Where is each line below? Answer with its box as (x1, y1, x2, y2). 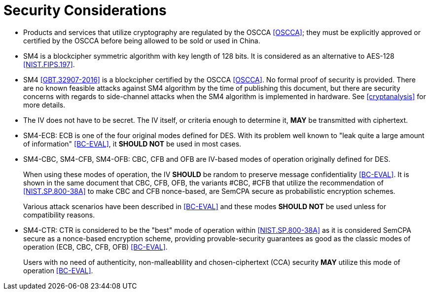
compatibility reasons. (23, 210, 95, 219)
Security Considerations (3, 2, 167, 19)
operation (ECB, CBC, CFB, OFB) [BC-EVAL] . (23, 242, 168, 251)
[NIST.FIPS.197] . (23, 60, 75, 69)
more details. (23, 100, 66, 109)
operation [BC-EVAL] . (23, 266, 93, 275)
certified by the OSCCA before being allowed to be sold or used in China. (23, 36, 260, 45)
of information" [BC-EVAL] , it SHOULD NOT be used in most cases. (23, 139, 242, 148)
